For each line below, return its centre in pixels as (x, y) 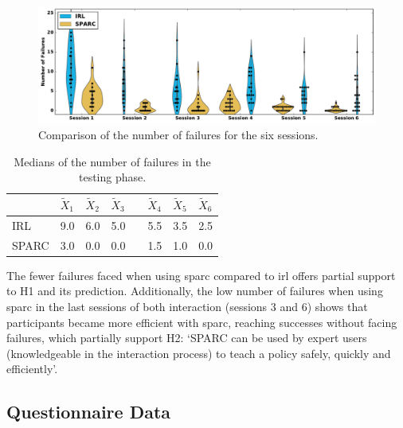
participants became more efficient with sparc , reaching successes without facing (202, 322)
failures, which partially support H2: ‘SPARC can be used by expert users (187, 338)
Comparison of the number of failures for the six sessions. (178, 134)
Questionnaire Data (89, 412)
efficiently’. (32, 369)
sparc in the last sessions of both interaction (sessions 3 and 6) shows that (187, 306)
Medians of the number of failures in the (112, 161)
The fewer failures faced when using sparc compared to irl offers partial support (201, 275)
